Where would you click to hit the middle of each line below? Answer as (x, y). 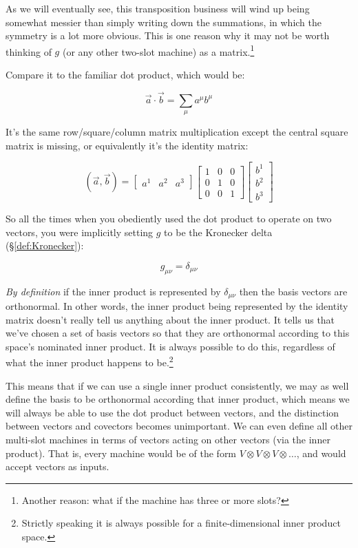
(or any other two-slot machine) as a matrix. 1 (158, 50)
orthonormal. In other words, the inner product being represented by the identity (177, 306)
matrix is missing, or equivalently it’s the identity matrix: (127, 145)
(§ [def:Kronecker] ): (45, 245)
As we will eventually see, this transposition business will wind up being (158, 8)
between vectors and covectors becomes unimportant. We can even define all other (179, 426)
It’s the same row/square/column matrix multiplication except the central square (177, 132)
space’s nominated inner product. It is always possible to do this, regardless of (170, 346)
